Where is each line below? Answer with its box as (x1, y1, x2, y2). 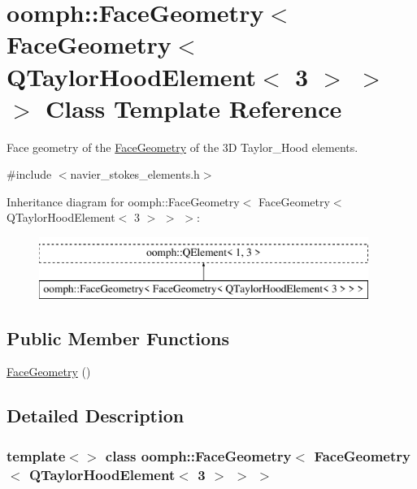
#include (7, 166, 52, 183)
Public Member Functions (7, 325, 229, 350)
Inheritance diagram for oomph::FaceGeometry (7, 193, 240, 210)
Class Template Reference (46, 91, 342, 124)
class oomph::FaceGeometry (105, 445, 292, 465)
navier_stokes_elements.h (70, 166, 200, 183)
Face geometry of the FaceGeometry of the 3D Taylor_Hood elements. (7, 138, 358, 155)
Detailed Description (7, 403, 185, 428)
